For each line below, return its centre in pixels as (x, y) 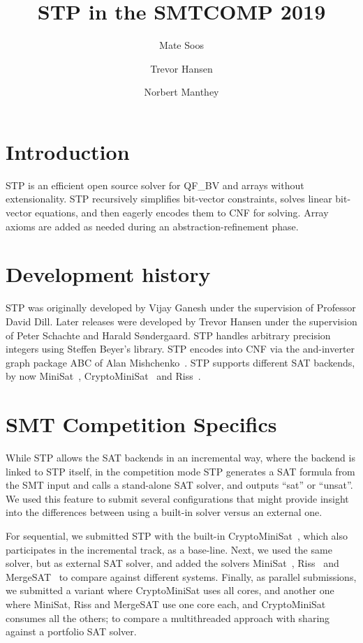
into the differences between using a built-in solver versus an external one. (164, 512)
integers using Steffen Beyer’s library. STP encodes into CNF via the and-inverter (180, 349)
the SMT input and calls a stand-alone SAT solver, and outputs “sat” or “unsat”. (179, 485)
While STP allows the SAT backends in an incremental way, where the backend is (180, 458)
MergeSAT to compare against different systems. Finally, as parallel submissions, (181, 576)
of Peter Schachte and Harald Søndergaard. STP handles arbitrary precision (168, 335)
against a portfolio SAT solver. (71, 631)
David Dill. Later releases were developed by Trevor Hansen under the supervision (181, 321)
